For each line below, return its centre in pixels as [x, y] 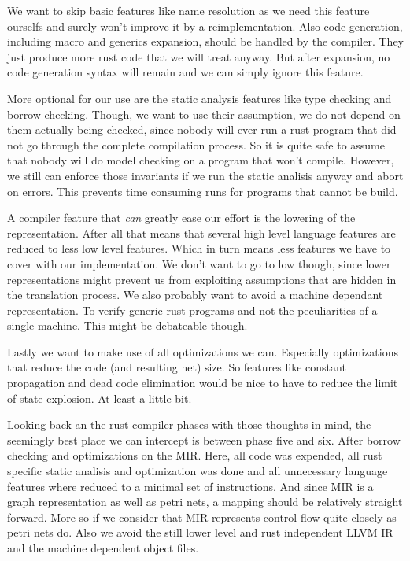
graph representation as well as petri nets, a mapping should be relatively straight [205, 502]
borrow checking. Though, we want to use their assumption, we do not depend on [204, 114]
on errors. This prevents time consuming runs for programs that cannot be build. [203, 191]
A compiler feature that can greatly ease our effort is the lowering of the [181, 218]
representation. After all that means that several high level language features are [201, 233]
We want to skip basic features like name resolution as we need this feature [188, 10]
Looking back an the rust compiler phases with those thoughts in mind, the [189, 424]
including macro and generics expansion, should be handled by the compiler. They [205, 41]
